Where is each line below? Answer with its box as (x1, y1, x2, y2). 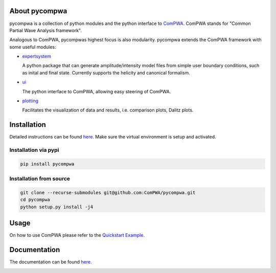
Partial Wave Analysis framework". (9, 27, 82, 33)
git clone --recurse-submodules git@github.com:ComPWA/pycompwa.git (20, 190, 196, 196)
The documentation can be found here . (9, 259, 92, 265)
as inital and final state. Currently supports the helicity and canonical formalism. (22, 69, 190, 76)
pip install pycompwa (20, 161, 75, 167)
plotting (22, 98, 38, 104)
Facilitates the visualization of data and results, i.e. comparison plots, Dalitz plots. (22, 107, 194, 113)
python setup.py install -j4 (20, 204, 94, 210)
